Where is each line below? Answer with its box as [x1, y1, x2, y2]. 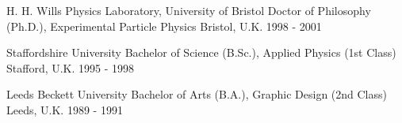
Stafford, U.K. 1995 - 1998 [6, 59, 135, 76]
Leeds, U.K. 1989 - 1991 [6, 101, 123, 117]
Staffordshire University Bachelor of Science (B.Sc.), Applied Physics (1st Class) [6, 44, 396, 61]
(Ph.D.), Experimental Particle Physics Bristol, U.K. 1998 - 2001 [6, 17, 322, 34]
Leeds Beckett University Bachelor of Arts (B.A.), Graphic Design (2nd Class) [6, 86, 387, 102]
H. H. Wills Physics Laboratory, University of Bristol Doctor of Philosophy [6, 2, 371, 18]
